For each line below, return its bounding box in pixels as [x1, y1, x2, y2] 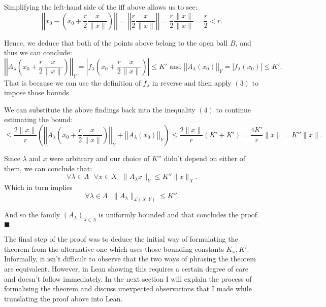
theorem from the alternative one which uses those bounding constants [4, 243, 224, 254]
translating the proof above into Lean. [4, 293, 123, 303]
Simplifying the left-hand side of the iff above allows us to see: [4, 2, 198, 12]
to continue [216, 104, 251, 114]
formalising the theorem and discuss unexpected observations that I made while [4, 283, 252, 294]
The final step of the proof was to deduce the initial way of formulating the [4, 234, 238, 244]
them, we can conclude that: [4, 163, 92, 173]
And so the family [4, 209, 60, 220]
